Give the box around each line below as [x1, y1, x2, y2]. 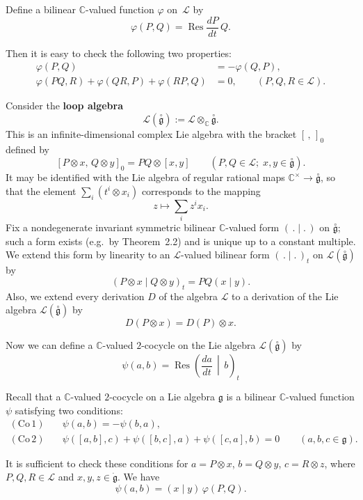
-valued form [225, 220, 280, 235]
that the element [6, 183, 76, 198]
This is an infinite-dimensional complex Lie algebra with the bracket [6, 126, 297, 141]
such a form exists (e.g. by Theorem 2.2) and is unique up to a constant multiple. [6, 233, 356, 248]
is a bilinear [226, 389, 277, 404]
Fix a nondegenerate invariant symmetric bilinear [6, 220, 216, 235]
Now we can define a [6, 338, 93, 352]
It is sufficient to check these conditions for [6, 455, 188, 470]
